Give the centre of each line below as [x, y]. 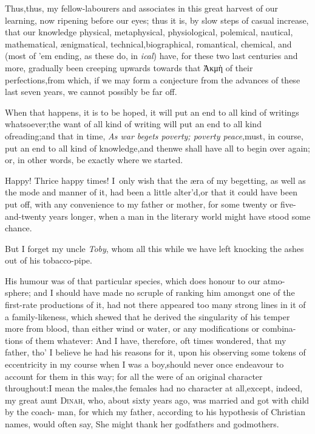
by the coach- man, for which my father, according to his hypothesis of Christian [155, 412]
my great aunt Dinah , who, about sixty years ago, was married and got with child [157, 400]
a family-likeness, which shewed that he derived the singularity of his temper [147, 316]
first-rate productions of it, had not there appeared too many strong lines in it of [155, 305]
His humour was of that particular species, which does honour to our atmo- [145, 280]
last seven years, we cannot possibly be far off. [91, 92]
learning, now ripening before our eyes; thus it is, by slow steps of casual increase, [157, 20]
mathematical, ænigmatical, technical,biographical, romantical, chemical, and [148, 44]
